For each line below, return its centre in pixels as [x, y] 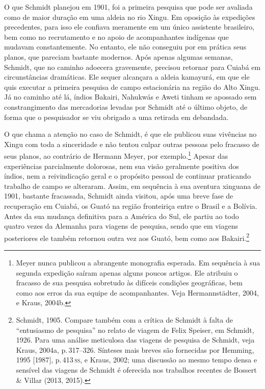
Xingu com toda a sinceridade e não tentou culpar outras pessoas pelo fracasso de [132, 144]
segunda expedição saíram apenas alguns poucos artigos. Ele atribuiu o [127, 272]
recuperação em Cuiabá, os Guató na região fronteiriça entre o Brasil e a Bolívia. [131, 205]
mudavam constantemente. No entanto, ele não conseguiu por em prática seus [125, 47]
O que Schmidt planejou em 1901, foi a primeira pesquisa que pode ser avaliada [128, 7]
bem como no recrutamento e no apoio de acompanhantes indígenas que [116, 37]
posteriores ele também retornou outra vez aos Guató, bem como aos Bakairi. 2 [127, 237]
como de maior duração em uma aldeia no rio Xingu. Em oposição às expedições [130, 17]
